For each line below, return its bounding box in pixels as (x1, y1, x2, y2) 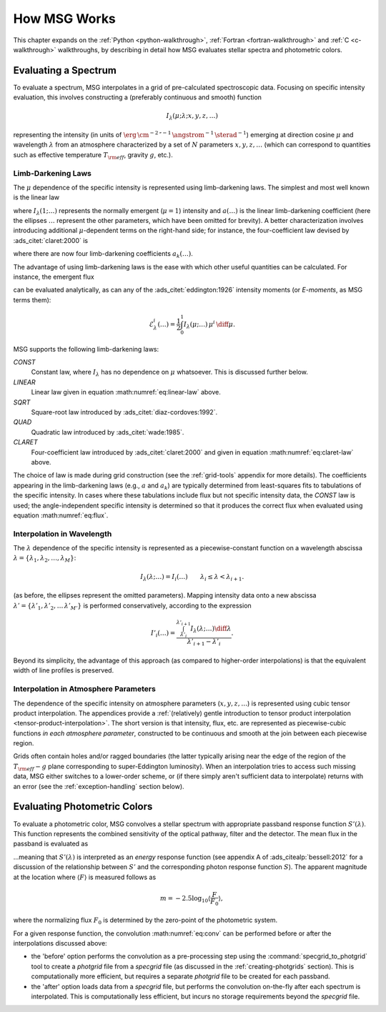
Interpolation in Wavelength (13, 529, 112, 539)
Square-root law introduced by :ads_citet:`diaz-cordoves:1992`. (31, 408, 218, 417)
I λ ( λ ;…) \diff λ (190, 625, 232, 634)
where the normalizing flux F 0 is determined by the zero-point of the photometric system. (13, 916, 278, 926)
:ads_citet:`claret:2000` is (13, 236, 89, 244)
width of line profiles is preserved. (13, 666, 114, 675)
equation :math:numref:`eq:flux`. (13, 511, 109, 520)
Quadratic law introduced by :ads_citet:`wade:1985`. (31, 427, 184, 436)
